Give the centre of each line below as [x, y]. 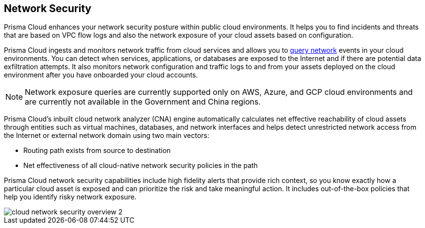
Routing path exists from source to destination [97, 151]
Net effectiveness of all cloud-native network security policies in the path [141, 166]
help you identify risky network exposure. [70, 197]
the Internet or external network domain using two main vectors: [107, 136]
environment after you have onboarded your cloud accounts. [101, 75]
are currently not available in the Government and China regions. [143, 102]
